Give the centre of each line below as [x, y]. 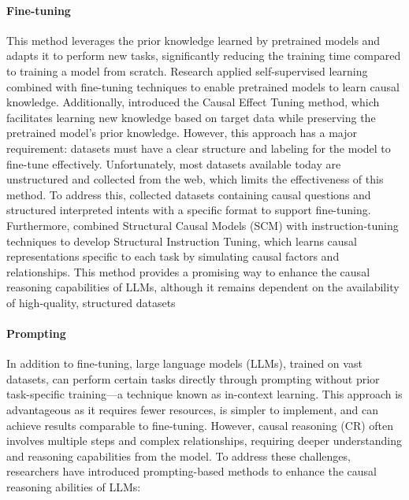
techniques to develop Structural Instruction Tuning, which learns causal [182, 241]
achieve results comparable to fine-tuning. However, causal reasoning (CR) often [200, 425]
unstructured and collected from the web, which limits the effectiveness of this [195, 179]
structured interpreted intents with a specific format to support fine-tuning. [189, 210]
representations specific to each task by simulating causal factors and [173, 256]
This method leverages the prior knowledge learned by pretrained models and [193, 40]
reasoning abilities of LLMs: [74, 487]
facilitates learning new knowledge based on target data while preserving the [191, 117]
